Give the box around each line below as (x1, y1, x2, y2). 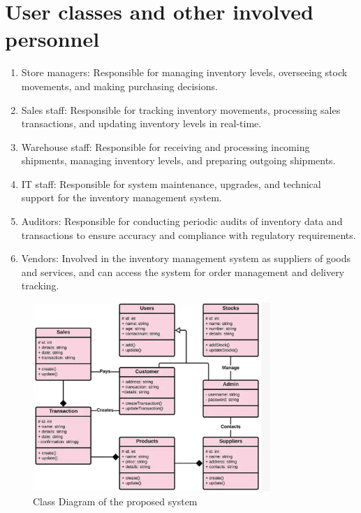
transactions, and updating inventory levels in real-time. (21, 116, 262, 131)
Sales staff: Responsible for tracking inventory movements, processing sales (21, 102, 341, 117)
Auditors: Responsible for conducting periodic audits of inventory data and (21, 214, 343, 229)
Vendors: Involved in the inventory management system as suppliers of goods (21, 251, 351, 266)
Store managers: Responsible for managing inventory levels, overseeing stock (21, 65, 348, 80)
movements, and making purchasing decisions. (21, 78, 218, 93)
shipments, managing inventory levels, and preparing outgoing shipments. (21, 153, 336, 168)
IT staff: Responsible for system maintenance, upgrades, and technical (21, 176, 321, 191)
